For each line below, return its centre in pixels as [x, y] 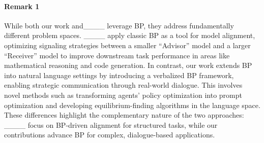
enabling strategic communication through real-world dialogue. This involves [123, 85]
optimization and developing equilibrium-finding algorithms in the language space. [132, 105]
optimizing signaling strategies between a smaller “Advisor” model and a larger [127, 45]
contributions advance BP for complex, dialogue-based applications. [110, 135]
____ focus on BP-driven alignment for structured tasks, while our [111, 124]
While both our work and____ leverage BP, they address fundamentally [119, 25]
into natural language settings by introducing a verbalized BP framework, [119, 75]
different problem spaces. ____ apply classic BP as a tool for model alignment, [130, 35]
